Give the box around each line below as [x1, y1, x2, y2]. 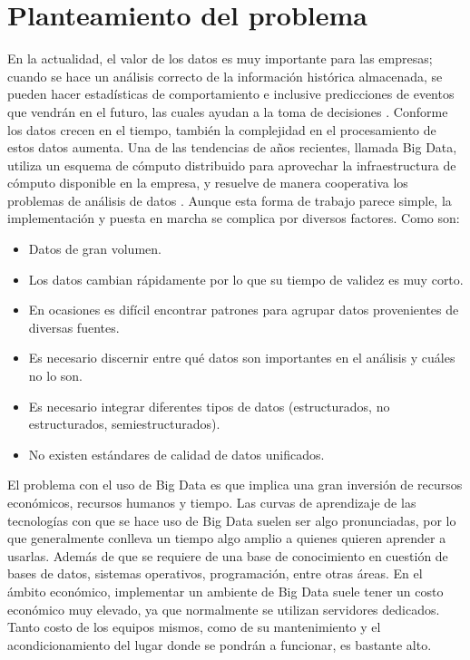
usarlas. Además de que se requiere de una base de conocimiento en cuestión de [7, 546, 448, 565]
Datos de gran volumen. [28, 239, 162, 258]
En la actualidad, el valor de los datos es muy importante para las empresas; [7, 49, 433, 68]
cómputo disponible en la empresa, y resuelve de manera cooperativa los [7, 173, 408, 192]
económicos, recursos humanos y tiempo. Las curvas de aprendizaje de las [7, 493, 416, 511]
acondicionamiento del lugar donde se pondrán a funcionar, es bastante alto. [7, 635, 432, 654]
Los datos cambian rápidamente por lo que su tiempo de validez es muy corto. [28, 269, 464, 288]
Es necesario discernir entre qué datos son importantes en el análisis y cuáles [28, 348, 455, 367]
